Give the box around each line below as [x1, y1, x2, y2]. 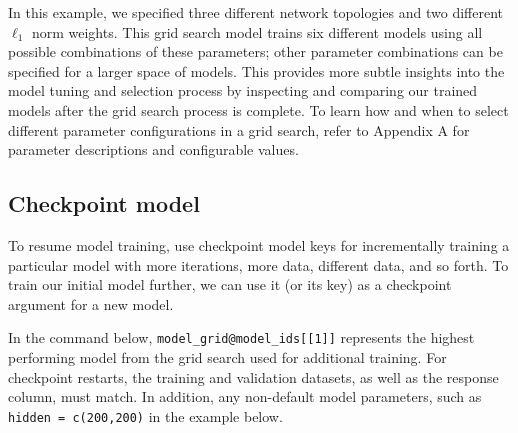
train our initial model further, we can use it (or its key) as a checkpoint [8, 274, 452, 295]
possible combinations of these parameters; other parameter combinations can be [8, 41, 503, 62]
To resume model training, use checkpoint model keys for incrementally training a [8, 234, 510, 255]
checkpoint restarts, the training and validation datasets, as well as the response [8, 366, 499, 387]
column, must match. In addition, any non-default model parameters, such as [8, 386, 482, 407]
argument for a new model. [8, 293, 174, 314]
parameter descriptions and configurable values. [8, 139, 299, 160]
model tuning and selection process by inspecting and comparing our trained [8, 80, 478, 101]
